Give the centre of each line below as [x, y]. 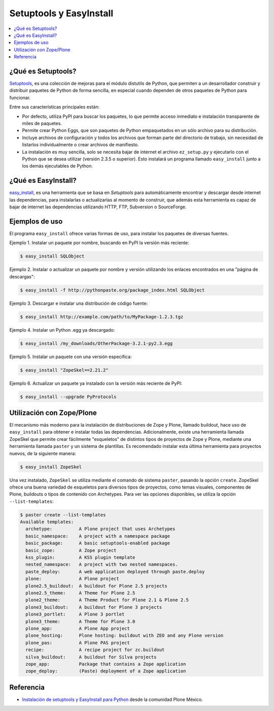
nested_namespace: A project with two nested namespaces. [102, 564]
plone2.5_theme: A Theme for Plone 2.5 [80, 593]
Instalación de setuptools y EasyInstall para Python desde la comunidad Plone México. [112, 699]
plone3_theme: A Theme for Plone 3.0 [80, 621]
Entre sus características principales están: [55, 107]
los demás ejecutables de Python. [58, 166]
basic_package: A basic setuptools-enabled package [98, 543]
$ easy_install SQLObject [52, 256]
